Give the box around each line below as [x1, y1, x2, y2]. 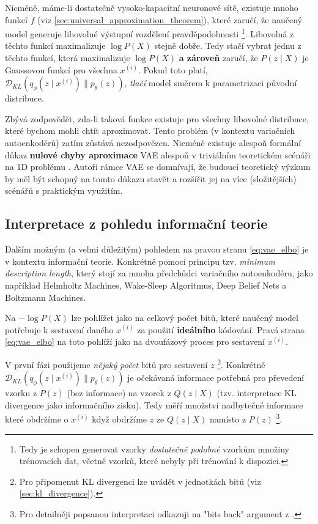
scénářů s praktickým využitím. [5, 184, 123, 197]
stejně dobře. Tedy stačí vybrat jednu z [154, 39, 301, 52]
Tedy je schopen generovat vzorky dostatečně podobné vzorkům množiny [19, 442, 290, 455]
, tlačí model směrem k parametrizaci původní [124, 76, 297, 89]
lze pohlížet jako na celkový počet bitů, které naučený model [71, 311, 298, 324]
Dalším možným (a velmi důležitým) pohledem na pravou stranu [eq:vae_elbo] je [5, 243, 309, 256]
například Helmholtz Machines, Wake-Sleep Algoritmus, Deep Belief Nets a [5, 278, 287, 291]
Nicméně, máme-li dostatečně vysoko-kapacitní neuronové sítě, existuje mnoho [5, 1, 298, 13]
